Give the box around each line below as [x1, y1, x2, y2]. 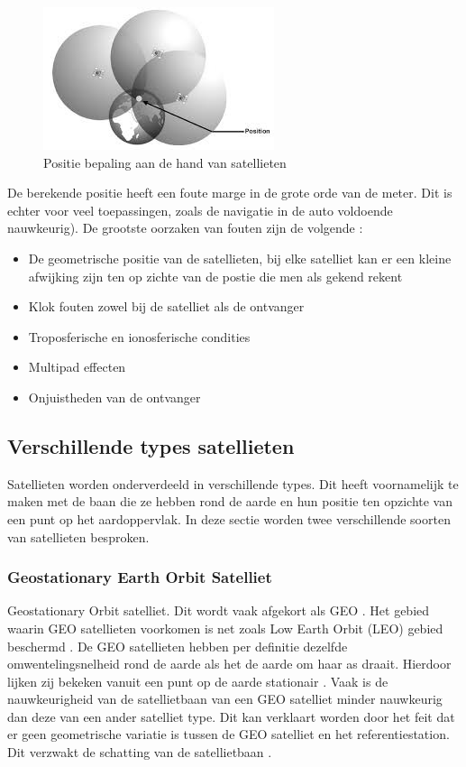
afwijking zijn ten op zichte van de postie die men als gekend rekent [28, 266, 403, 285]
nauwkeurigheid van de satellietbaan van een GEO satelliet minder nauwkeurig [7, 689, 443, 708]
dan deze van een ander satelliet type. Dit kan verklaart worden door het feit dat [7, 707, 455, 725]
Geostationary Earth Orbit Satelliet [7, 566, 272, 588]
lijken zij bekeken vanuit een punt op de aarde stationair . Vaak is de [7, 671, 388, 690]
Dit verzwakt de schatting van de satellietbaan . [7, 743, 272, 762]
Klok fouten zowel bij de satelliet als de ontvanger [28, 297, 305, 316]
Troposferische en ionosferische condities [28, 327, 251, 346]
